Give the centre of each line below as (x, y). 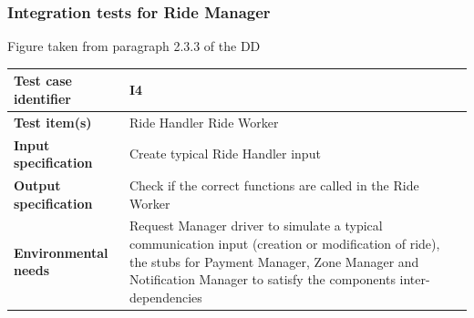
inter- (415, 279)
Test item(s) (53, 122)
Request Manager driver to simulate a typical (256, 226)
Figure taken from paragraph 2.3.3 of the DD (134, 46)
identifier (42, 98)
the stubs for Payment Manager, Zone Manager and (274, 261)
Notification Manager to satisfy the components (262, 279)
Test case (43, 81)
